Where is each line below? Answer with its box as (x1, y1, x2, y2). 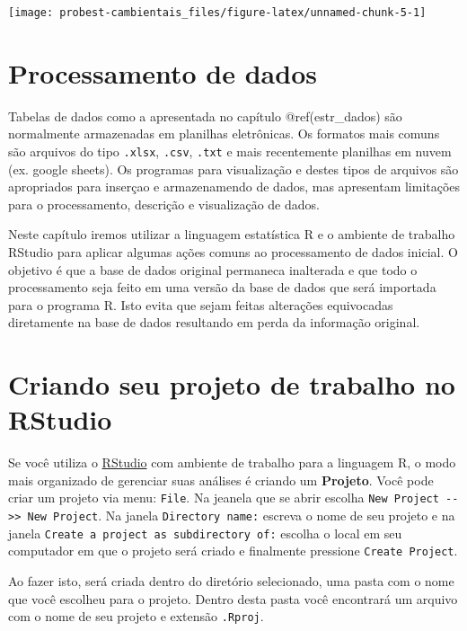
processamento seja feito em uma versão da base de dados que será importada (8, 278, 436, 297)
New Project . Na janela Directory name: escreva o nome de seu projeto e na (27, 506, 455, 525)
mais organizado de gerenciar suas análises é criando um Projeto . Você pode (8, 470, 434, 489)
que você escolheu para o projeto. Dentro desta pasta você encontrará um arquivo (8, 589, 458, 608)
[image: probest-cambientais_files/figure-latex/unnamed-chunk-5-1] (8, 6, 427, 19)
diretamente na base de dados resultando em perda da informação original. (8, 313, 420, 332)
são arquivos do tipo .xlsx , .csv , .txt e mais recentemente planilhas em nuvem (8, 141, 452, 160)
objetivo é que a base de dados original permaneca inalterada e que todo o (8, 260, 418, 279)
